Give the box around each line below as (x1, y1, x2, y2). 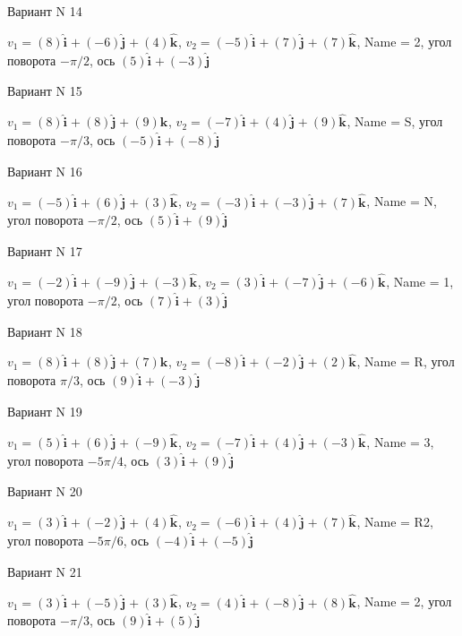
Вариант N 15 (7, 82, 82, 100)
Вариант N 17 (7, 242, 82, 261)
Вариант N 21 (7, 562, 82, 580)
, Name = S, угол (346, 112, 443, 131)
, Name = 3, (366, 432, 434, 451)
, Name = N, (366, 192, 437, 211)
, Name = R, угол (356, 352, 455, 371)
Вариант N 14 (7, 2, 82, 20)
